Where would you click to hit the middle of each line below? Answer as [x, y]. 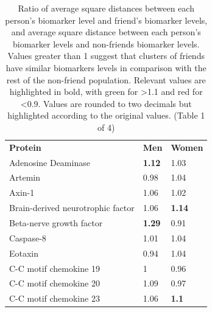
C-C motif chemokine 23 [55, 298]
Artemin [25, 177]
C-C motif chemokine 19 [55, 268]
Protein [25, 147]
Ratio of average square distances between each [106, 8]
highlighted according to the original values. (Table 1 [106, 115]
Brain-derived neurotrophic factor [72, 208]
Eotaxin [24, 253]
